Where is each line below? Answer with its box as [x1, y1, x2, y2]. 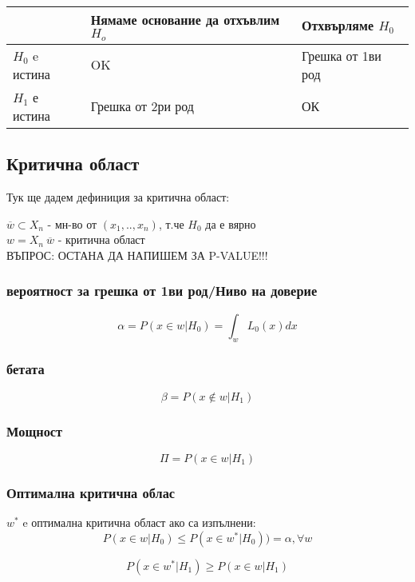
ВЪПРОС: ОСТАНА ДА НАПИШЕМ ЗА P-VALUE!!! [6, 246, 268, 263]
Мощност [6, 421, 63, 440]
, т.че [158, 215, 184, 232]
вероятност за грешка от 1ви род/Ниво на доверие [6, 281, 318, 301]
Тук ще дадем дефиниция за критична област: [6, 189, 230, 205]
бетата [6, 359, 45, 379]
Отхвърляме [301, 16, 373, 35]
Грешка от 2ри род [90, 97, 194, 116]
